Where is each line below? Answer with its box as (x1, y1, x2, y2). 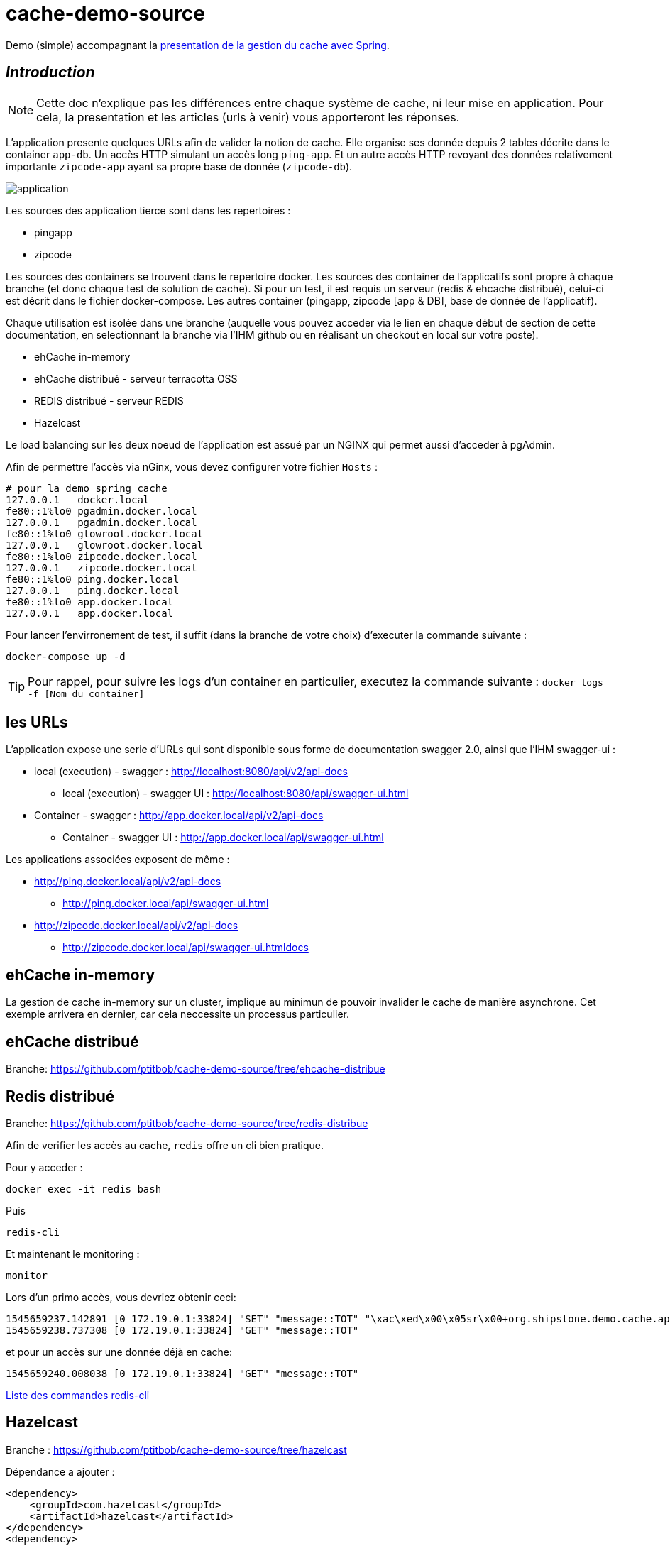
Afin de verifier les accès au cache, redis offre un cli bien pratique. (6, 1139, 324, 1151)
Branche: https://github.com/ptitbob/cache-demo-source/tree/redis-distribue (6, 1117, 368, 1129)
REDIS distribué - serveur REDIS (34, 394, 184, 407)
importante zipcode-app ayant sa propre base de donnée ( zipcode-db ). (6, 160, 353, 172)
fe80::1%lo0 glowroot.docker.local (6, 527, 204, 539)
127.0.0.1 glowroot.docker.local (6, 539, 204, 551)
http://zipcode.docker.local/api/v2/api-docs (34, 919, 238, 932)
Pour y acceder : (6, 1161, 83, 1173)
